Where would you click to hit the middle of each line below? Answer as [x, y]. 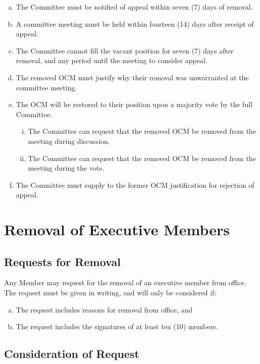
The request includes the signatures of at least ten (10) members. [117, 326]
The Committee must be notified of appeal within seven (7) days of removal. [134, 7]
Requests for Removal [62, 261]
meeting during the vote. [66, 168]
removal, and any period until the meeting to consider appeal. [112, 60]
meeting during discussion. [69, 141]
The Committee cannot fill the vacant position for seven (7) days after [125, 50]
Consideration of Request [72, 354]
